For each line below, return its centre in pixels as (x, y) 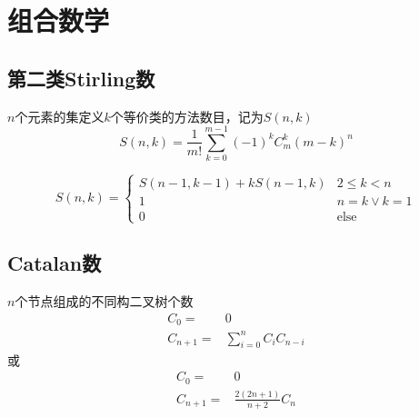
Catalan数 (55, 263)
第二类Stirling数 (81, 78)
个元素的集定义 (60, 116)
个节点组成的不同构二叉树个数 (104, 301)
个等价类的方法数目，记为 (187, 116)
